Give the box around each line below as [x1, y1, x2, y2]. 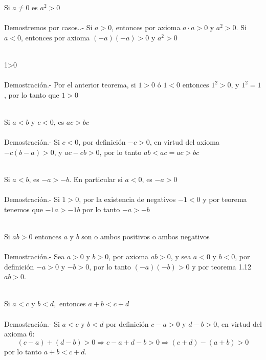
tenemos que [4, 204, 43, 214]
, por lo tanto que [4, 89, 59, 100]
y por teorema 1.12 [192, 261, 252, 272]
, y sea [170, 251, 191, 262]
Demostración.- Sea [4, 251, 65, 262]
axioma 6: [4, 328, 35, 339]
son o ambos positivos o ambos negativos [81, 231, 210, 241]
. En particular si [69, 173, 123, 184]
